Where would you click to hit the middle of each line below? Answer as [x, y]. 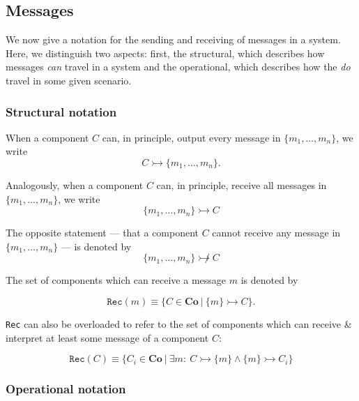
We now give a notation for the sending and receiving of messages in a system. [173, 39]
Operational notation [66, 389]
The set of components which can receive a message [116, 280]
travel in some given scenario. [69, 80]
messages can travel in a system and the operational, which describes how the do [178, 67]
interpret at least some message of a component [107, 337]
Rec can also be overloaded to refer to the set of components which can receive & [179, 323]
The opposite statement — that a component [102, 233]
